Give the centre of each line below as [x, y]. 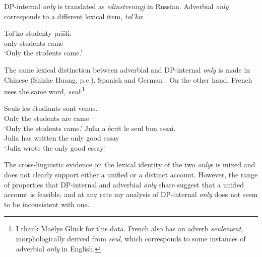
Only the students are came [47, 118]
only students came [34, 43]
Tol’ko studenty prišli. [38, 33]
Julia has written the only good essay [62, 138]
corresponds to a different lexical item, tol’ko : [74, 16]
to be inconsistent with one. [47, 204]
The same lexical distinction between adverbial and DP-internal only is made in [127, 69]
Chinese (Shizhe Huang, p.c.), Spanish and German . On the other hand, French [128, 79]
